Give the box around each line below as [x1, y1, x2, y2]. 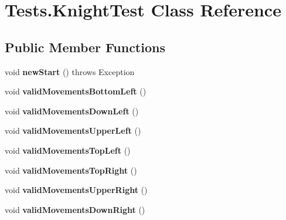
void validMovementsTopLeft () [5, 144, 131, 156]
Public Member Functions [5, 38, 165, 56]
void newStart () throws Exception [5, 65, 135, 77]
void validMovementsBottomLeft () [5, 85, 147, 97]
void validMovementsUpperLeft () [5, 124, 141, 137]
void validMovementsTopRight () [5, 164, 137, 176]
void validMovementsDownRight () [5, 203, 145, 215]
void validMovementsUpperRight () [5, 184, 148, 196]
